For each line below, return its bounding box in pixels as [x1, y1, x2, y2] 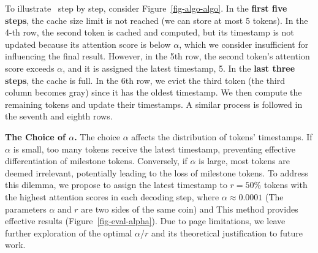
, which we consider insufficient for [179, 37, 309, 50]
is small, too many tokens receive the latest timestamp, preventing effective [13, 142, 296, 155]
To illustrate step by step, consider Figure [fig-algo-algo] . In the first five [5, 2, 287, 14]
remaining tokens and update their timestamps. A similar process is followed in [5, 97, 303, 110]
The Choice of [5, 130, 66, 143]
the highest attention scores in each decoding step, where [5, 190, 219, 203]
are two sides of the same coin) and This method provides [81, 202, 298, 215]
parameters [5, 202, 47, 215]
